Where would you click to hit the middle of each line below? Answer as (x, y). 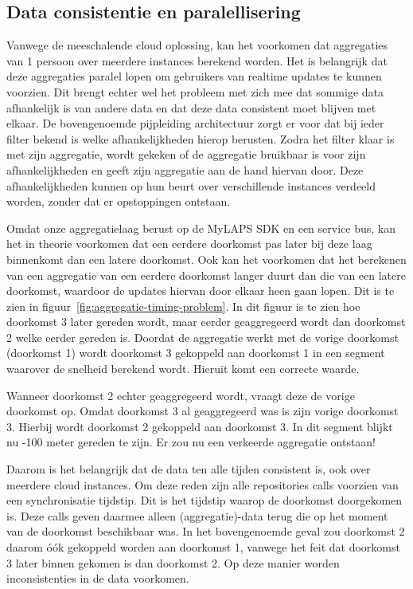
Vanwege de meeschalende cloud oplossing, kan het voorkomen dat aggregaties (197, 45)
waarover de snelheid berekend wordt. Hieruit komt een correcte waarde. (183, 369)
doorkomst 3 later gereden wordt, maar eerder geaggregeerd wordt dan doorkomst (206, 322)
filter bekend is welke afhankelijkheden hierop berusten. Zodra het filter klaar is (201, 138)
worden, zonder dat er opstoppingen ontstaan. (119, 201)
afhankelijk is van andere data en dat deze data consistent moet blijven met (191, 107)
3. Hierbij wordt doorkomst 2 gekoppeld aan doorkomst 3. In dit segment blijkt (200, 426)
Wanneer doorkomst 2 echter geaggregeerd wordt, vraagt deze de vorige (181, 395)
